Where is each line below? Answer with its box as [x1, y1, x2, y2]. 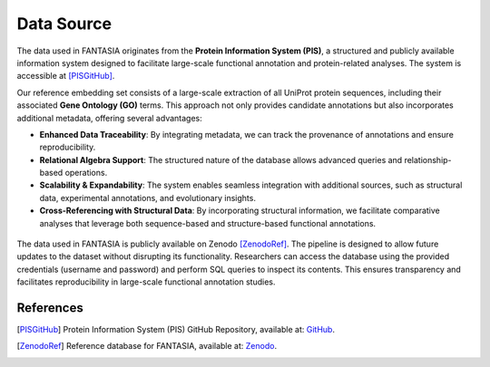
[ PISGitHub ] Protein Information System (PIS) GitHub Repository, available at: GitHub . [16, 324, 336, 335]
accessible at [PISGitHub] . [16, 71, 115, 82]
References [16, 300, 83, 315]
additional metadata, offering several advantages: [16, 112, 203, 123]
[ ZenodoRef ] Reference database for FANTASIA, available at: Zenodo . [16, 341, 277, 352]
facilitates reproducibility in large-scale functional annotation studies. [16, 276, 276, 287]
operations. [64, 168, 108, 179]
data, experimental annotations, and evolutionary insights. [39, 192, 256, 203]
